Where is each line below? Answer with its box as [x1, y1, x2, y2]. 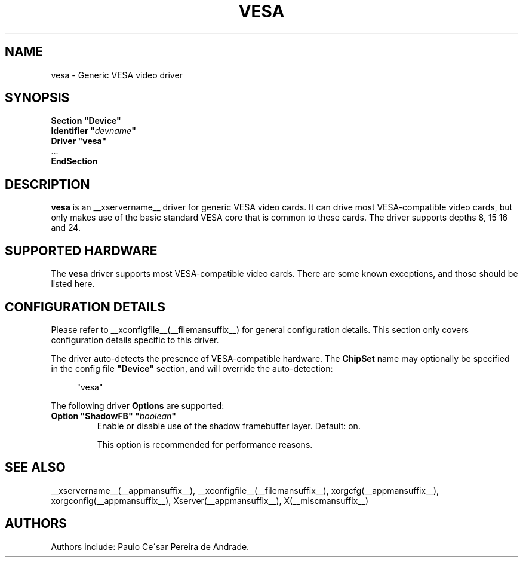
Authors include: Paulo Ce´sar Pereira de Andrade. [51, 541, 250, 552]
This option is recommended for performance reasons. [97, 439, 313, 450]
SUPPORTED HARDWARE [5, 243, 158, 258]
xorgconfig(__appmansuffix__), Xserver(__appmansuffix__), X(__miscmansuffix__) [51, 495, 369, 506]
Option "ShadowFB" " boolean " [51, 410, 177, 421]
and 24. [51, 222, 81, 233]
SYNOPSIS [5, 90, 70, 106]
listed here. [51, 279, 95, 289]
